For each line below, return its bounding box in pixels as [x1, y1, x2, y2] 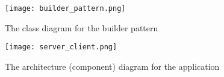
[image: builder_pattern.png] [5, 4, 126, 13]
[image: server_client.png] [5, 43, 117, 52]
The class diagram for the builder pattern [5, 21, 158, 34]
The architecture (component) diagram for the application [5, 60, 220, 72]
